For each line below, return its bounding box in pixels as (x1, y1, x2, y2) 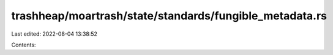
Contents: (11, 41, 36, 48)
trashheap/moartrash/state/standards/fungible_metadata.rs (11, 9, 327, 22)
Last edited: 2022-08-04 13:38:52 (11, 30, 98, 37)
